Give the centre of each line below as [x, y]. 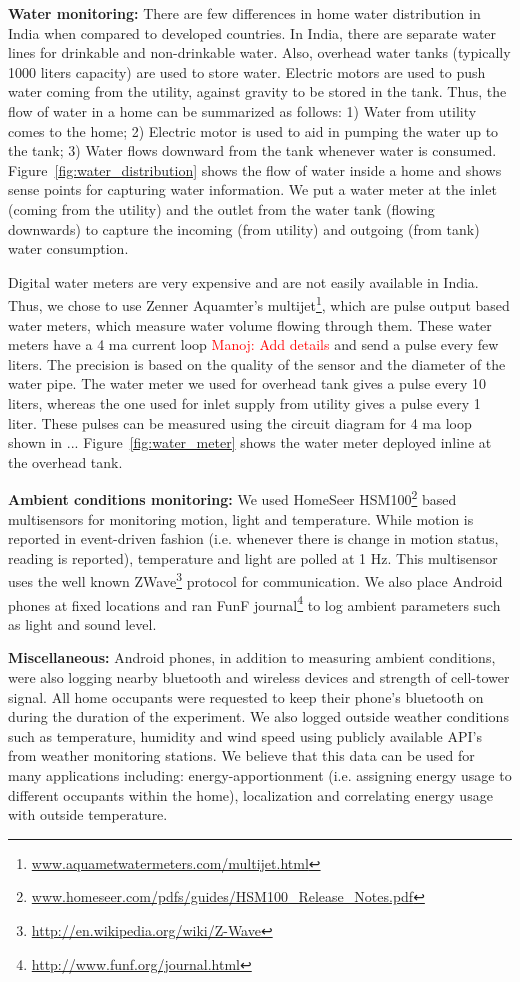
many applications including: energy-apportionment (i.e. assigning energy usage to [260, 775]
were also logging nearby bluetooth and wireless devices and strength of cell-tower [259, 677]
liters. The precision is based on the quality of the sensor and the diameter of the [257, 363]
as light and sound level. [82, 623]
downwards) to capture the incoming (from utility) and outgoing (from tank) [244, 228]
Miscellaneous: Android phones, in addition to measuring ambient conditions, [252, 657]
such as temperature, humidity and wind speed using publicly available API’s [245, 735]
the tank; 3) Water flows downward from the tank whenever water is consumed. [252, 150]
